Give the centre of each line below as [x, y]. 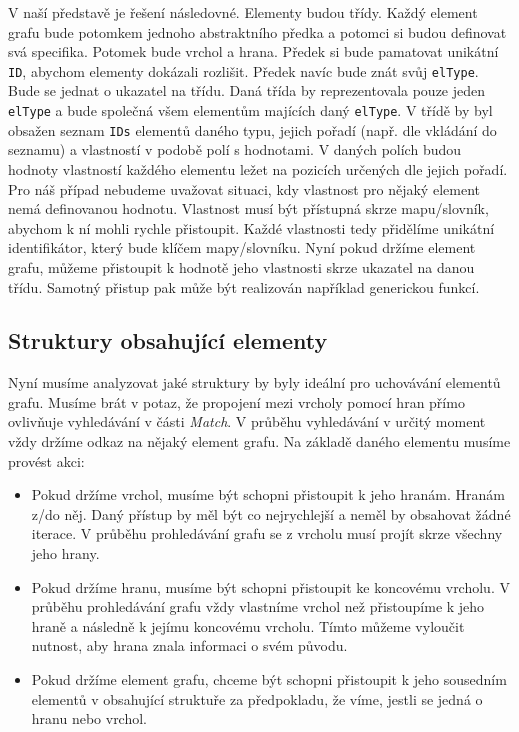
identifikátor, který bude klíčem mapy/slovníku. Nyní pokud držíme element [242, 247]
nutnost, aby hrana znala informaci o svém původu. [189, 645]
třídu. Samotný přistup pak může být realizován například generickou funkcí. [244, 286]
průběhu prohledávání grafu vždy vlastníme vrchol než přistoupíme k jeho [258, 606]
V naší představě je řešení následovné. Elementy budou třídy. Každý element [243, 12]
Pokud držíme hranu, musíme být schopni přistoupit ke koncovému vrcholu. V [270, 586]
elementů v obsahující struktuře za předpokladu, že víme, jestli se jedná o [257, 698]
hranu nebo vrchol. [89, 718]
